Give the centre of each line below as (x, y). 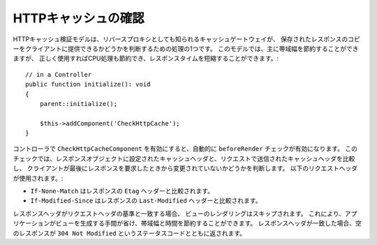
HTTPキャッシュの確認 (79, 18)
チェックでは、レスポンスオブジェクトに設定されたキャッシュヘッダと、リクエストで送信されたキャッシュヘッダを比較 (184, 158)
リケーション (31, 223)
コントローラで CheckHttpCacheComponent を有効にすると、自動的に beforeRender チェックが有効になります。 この (185, 149)
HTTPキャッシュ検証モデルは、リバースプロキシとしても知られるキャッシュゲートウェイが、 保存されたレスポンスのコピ (186, 39)
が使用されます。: (38, 178)
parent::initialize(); (79, 104)
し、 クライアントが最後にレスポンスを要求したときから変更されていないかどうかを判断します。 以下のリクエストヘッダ (185, 168)
